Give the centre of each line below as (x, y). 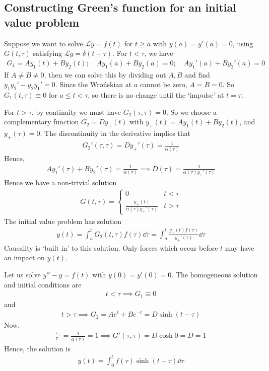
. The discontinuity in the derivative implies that (115, 133)
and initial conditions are (43, 284)
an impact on (24, 257)
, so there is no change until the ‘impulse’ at (156, 95)
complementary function (42, 122)
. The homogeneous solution (215, 274)
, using (243, 43)
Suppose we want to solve (44, 43)
